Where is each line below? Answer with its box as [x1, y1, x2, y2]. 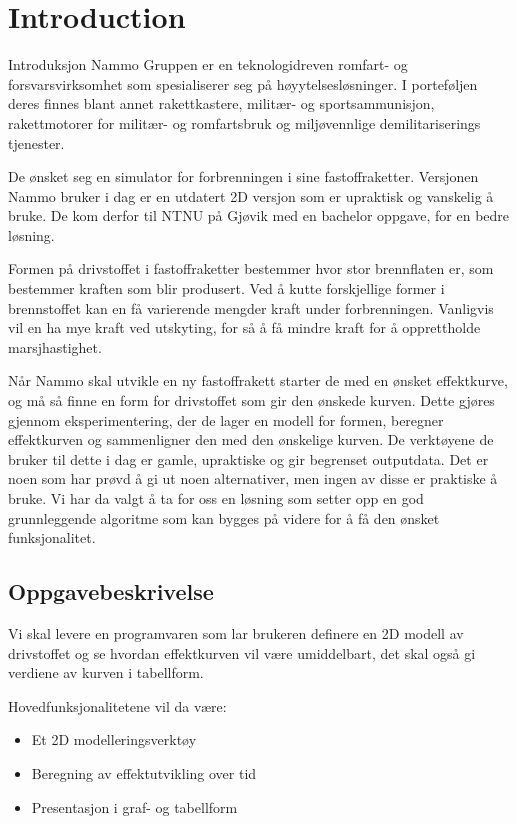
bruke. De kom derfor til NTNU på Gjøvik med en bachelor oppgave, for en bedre [8, 205, 510, 226]
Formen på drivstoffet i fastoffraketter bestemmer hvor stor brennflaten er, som [8, 258, 494, 279]
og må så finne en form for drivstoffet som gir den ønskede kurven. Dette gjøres [8, 390, 495, 411]
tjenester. [8, 132, 65, 153]
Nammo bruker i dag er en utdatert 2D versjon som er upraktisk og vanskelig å [8, 185, 494, 206]
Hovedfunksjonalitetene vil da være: [8, 695, 227, 716]
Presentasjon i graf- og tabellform [31, 796, 238, 817]
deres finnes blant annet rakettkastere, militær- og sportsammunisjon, [8, 93, 435, 114]
